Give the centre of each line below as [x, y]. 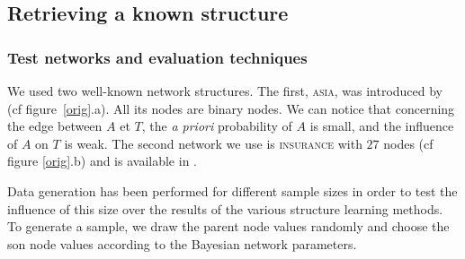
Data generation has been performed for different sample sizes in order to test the [232, 190]
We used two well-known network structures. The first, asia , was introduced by [225, 91]
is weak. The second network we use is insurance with [213, 143]
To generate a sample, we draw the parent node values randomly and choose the [228, 226]
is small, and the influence [382, 126]
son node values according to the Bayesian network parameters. [182, 243]
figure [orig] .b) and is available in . [102, 161]
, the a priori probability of [217, 126]
